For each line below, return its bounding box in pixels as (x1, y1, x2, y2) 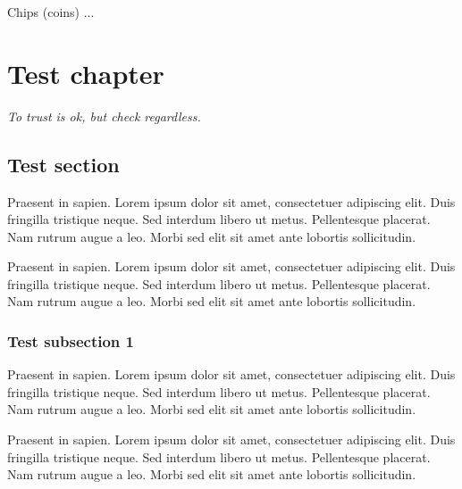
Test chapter (7, 54, 164, 91)
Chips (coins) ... (7, 3, 95, 21)
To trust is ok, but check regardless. (7, 106, 201, 125)
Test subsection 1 (7, 330, 134, 352)
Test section (7, 150, 120, 178)
